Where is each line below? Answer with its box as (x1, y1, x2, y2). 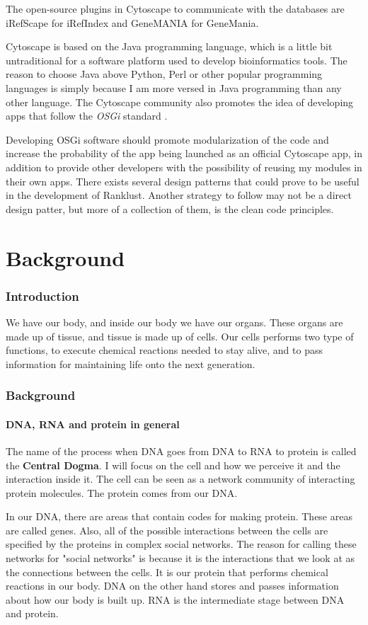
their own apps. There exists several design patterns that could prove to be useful (6, 173, 360, 188)
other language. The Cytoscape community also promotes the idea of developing (6, 94, 354, 109)
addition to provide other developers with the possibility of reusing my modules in (6, 159, 362, 174)
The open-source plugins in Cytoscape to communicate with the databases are (6, 1, 345, 16)
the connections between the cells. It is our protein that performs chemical (6, 564, 328, 579)
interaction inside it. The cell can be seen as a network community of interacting (6, 471, 355, 486)
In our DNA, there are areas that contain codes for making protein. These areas (6, 509, 352, 524)
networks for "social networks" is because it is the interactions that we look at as (6, 551, 355, 566)
